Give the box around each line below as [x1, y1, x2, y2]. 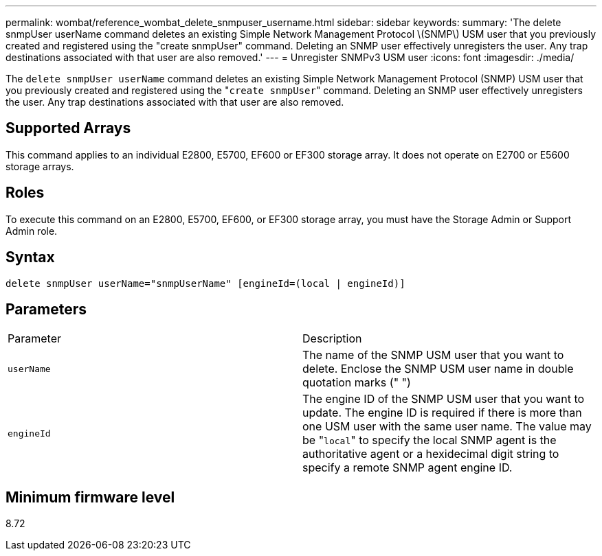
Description [302, 332, 362, 346]
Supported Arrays [5, 119, 131, 137]
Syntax [5, 248, 55, 266]
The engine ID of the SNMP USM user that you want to [302, 392, 585, 406]
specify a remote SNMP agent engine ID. [302, 461, 513, 475]
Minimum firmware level [5, 488, 175, 506]
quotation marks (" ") [302, 375, 411, 390]
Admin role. [5, 224, 58, 237]
